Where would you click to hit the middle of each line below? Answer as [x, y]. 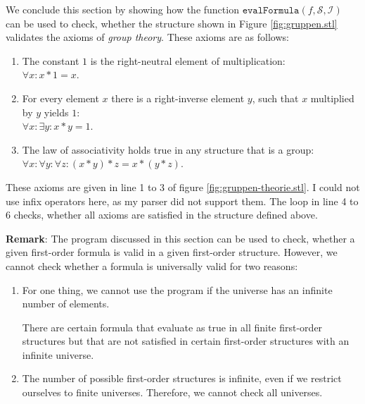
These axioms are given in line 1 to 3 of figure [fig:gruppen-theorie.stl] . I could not [183, 186]
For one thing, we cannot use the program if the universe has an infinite [177, 289]
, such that [275, 98]
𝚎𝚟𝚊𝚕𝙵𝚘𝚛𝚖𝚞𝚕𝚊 [271, 11]
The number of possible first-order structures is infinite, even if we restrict [182, 378]
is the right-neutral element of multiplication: [188, 60]
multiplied [332, 98]
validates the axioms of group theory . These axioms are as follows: [147, 37]
